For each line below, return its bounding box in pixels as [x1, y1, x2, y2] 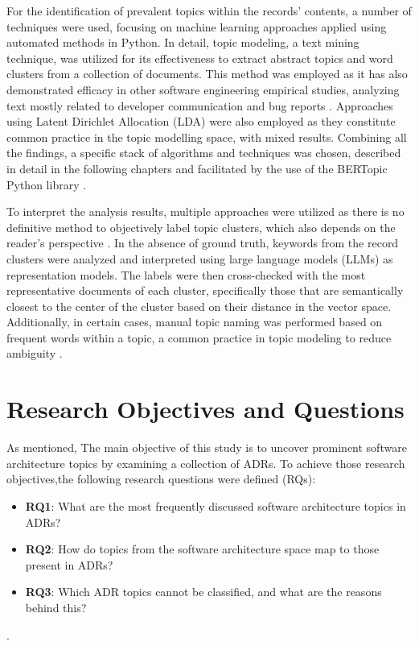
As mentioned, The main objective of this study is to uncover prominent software [6, 439, 407, 456]
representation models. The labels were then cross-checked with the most [6, 266, 366, 283]
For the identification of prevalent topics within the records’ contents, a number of [6, 2, 412, 19]
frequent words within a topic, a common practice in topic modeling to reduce [6, 329, 392, 346]
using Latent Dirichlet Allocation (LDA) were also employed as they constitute [6, 113, 396, 130]
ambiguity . [6, 345, 63, 362]
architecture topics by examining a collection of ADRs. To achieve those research [6, 454, 405, 471]
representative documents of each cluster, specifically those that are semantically [6, 282, 404, 299]
